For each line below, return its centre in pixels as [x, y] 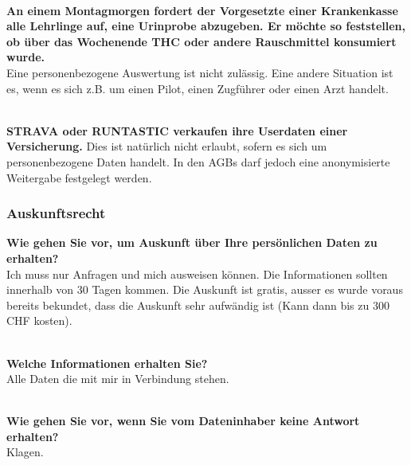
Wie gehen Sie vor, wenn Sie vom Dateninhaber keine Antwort [183, 421]
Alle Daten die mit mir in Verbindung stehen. [118, 379]
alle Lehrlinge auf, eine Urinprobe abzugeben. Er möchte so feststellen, [206, 26]
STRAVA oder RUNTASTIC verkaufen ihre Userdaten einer [177, 130]
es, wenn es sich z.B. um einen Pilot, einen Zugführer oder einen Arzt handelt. [198, 88]
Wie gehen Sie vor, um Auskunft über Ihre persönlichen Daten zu [192, 242]
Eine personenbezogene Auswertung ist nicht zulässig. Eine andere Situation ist [200, 72]
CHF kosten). [39, 320]
